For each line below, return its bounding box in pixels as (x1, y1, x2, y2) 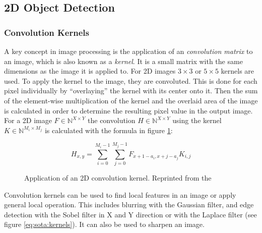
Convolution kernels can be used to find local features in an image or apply (4, 189, 236, 200)
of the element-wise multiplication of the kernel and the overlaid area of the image (4, 95, 258, 105)
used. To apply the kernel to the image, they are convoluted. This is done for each (4, 75, 257, 86)
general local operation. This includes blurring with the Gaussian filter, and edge (4, 199, 254, 210)
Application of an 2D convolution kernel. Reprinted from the (24, 172, 212, 183)
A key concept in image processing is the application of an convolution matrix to (4, 46, 253, 56)
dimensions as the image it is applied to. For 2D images (4, 66, 176, 76)
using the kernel (172, 115, 222, 126)
